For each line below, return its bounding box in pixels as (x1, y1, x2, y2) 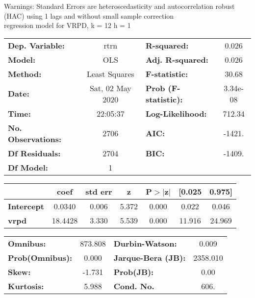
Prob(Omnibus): (8, 251, 73, 263)
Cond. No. (113, 280, 154, 292)
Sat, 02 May (89, 82, 131, 94)
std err (85, 185, 112, 197)
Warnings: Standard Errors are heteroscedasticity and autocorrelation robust (4, 1, 235, 11)
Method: (8, 68, 42, 79)
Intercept (8, 200, 44, 212)
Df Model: (8, 161, 48, 173)
